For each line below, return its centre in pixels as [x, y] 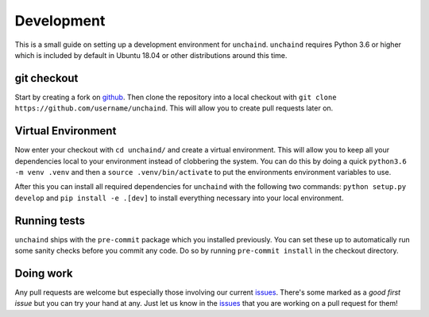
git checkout [46, 78]
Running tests [50, 220]
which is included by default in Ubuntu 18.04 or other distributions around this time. [151, 55]
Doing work [44, 273]
